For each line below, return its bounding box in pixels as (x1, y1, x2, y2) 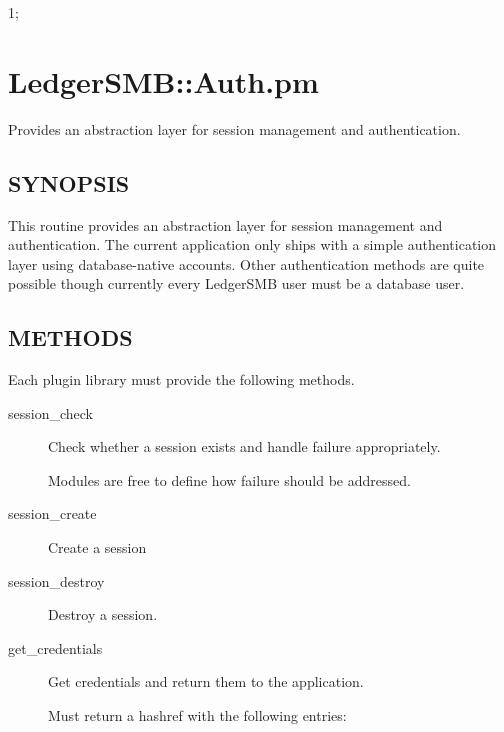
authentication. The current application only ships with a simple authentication (8, 234, 497, 255)
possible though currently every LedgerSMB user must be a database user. (8, 273, 465, 294)
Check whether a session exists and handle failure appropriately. (48, 436, 441, 457)
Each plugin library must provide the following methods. (8, 369, 355, 390)
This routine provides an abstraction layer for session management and (8, 214, 443, 235)
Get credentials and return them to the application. (48, 671, 364, 692)
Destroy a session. (48, 604, 158, 625)
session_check (8, 402, 93, 423)
